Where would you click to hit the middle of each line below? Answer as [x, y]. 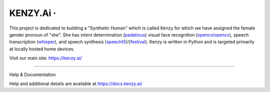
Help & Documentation [32, 74]
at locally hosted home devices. [42, 49]
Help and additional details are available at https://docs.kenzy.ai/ [76, 83]
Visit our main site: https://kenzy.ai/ [45, 58]
